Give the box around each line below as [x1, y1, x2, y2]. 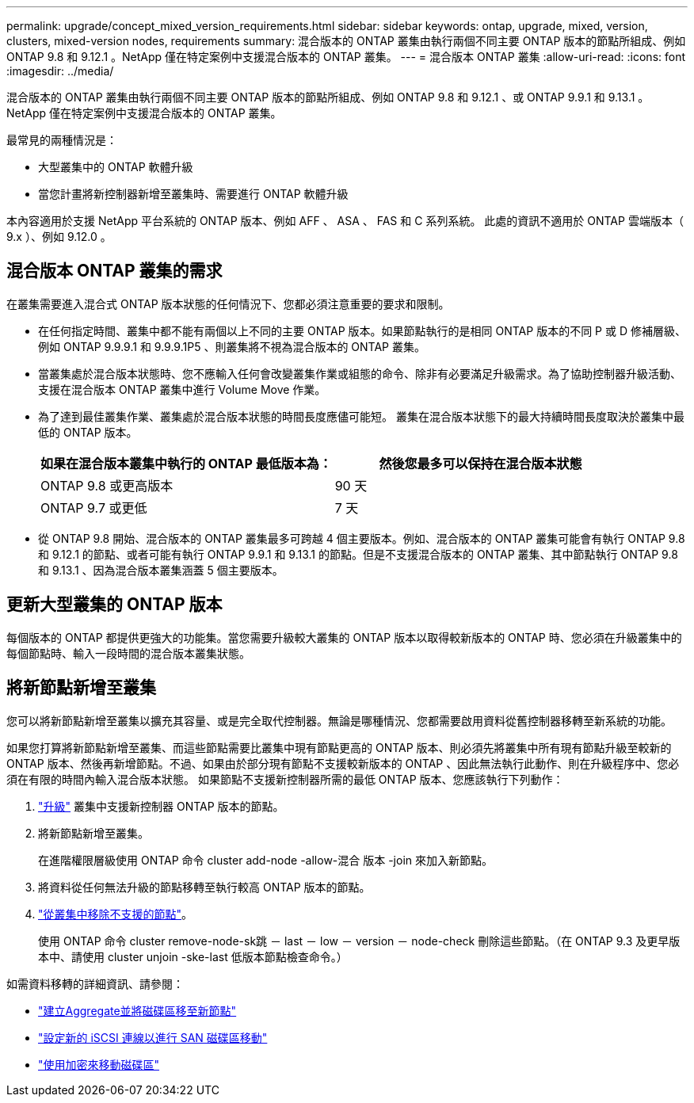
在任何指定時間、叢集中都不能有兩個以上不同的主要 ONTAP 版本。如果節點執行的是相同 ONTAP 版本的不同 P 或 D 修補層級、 [38, 323, 686, 338]
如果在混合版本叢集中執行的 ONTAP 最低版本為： [40, 455, 332, 471]
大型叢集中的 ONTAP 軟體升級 [38, 160, 193, 174]
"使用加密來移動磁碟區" [38, 1057, 160, 1071]
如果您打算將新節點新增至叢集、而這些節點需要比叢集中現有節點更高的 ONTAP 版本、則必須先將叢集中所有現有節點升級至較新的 [6, 740, 672, 754]
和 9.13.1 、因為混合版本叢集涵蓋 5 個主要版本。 [38, 563, 284, 577]
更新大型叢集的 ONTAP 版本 [6, 594, 223, 615]
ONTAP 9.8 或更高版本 [40, 477, 173, 494]
